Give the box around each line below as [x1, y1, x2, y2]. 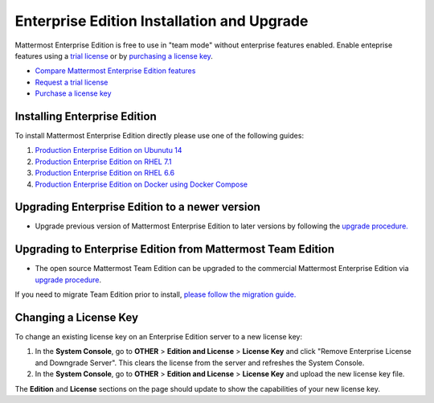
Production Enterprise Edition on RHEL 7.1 [35, 157, 172, 167]
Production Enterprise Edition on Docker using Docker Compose [35, 179, 248, 189]
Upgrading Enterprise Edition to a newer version [14, 200, 260, 214]
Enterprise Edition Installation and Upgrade [14, 12, 309, 30]
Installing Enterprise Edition [14, 109, 157, 123]
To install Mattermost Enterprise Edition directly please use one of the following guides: [14, 131, 305, 141]
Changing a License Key [14, 310, 139, 324]
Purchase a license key [35, 88, 112, 98]
